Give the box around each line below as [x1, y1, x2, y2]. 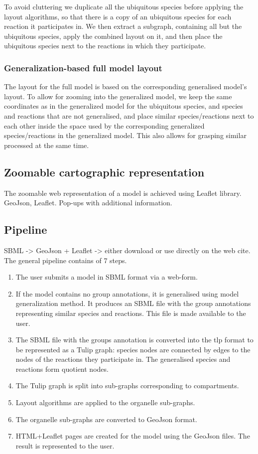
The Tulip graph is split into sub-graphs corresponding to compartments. [15, 380, 239, 391]
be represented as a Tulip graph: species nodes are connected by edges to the [15, 344, 251, 354]
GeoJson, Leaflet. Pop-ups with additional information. [4, 197, 172, 208]
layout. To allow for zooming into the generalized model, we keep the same [4, 91, 232, 101]
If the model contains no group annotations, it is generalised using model [15, 288, 239, 299]
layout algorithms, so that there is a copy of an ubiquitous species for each [4, 11, 232, 21]
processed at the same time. [4, 140, 89, 150]
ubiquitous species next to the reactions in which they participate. [4, 40, 206, 51]
